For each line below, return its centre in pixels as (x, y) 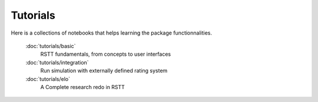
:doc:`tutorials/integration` (57, 62)
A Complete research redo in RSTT (82, 87)
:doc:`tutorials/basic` (51, 46)
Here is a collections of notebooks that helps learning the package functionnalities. (111, 33)
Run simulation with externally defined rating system (104, 71)
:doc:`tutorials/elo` (48, 79)
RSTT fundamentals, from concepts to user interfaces (105, 54)
